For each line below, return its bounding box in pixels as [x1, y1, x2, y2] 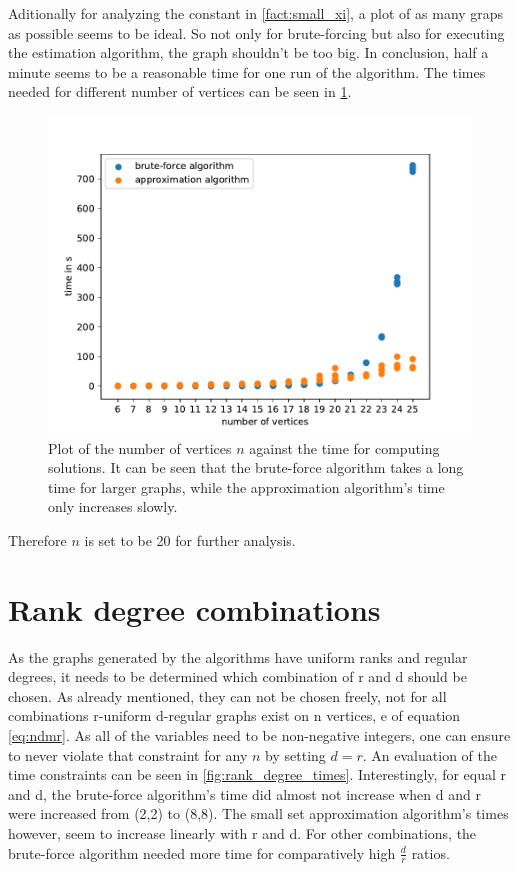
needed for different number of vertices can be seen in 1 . [8, 81, 352, 102]
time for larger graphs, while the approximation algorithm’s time [48, 476, 445, 497]
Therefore [8, 529, 67, 550]
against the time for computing [249, 437, 440, 458]
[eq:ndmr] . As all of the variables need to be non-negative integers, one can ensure [8, 725, 511, 746]
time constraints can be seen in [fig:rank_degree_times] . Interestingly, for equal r [8, 764, 507, 785]
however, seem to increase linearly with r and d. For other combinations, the [8, 823, 477, 843]
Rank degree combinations [8, 588, 381, 629]
